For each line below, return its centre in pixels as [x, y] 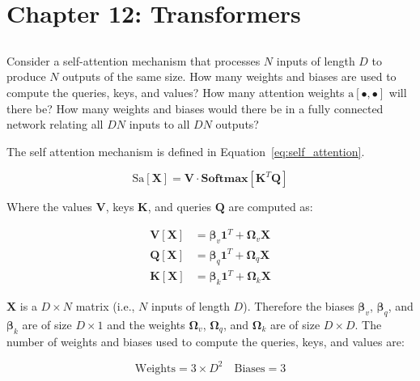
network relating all [55, 124]
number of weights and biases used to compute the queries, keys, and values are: [206, 341]
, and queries [179, 207]
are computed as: [271, 207]
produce [26, 76]
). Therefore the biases [299, 305]
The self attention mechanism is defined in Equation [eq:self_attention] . [186, 151]
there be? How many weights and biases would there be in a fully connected [195, 108]
